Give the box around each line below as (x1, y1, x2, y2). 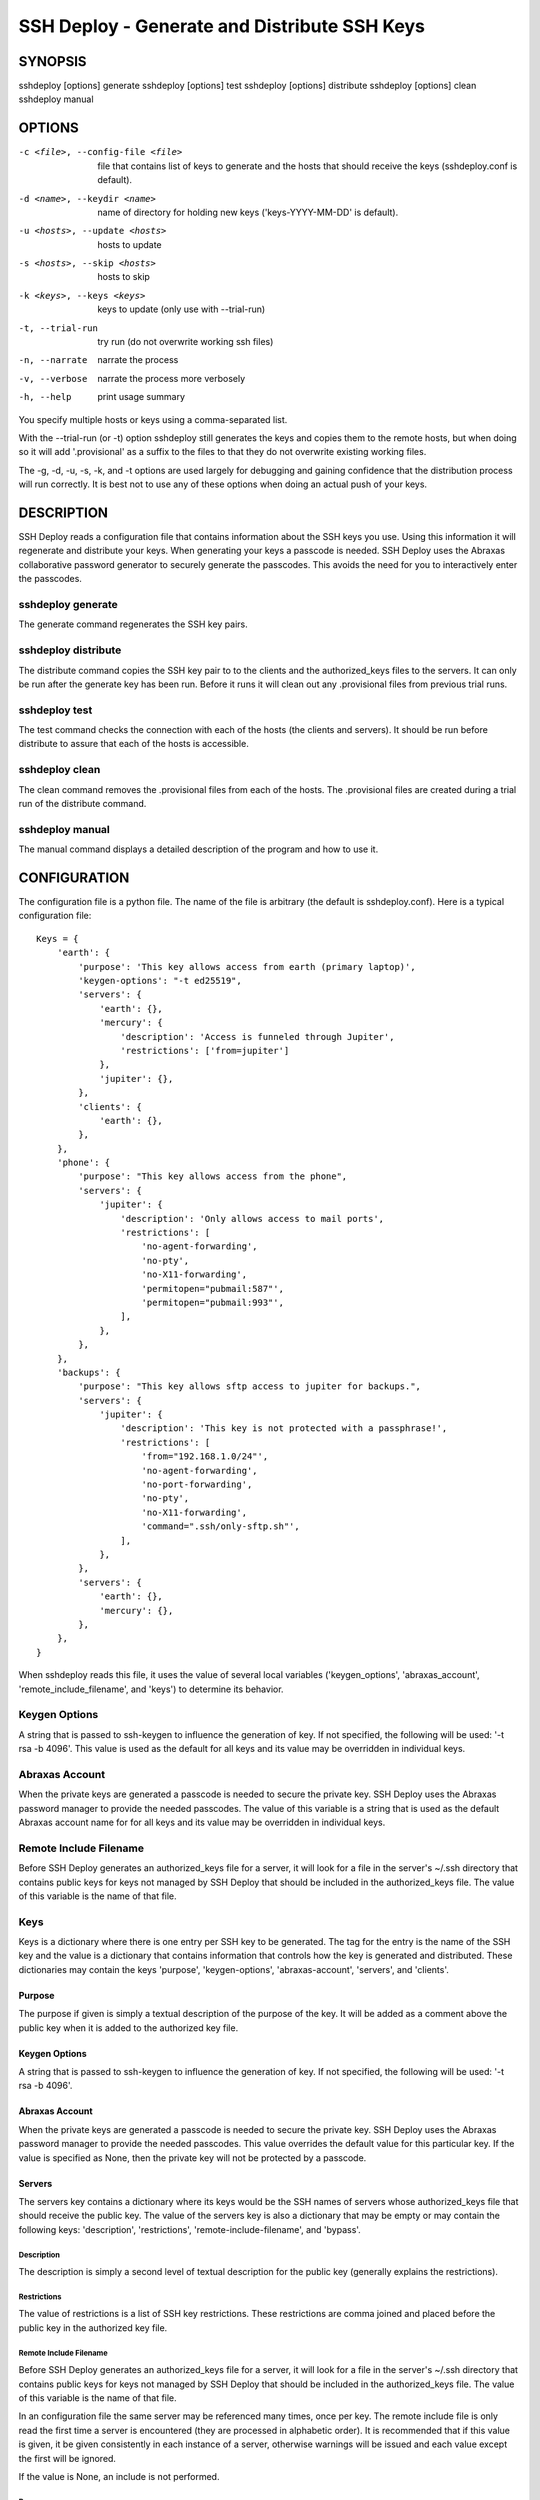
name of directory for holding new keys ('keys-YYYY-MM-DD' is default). (97, 206, 399, 218)
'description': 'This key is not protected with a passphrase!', (120, 1423, 448, 1434)
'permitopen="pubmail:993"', (141, 1296, 285, 1308)
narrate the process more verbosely (97, 372, 246, 384)
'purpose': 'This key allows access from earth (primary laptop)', (78, 961, 416, 972)
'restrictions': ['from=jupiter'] (120, 1045, 290, 1056)
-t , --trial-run (18, 322, 99, 334)
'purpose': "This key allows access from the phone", (78, 1171, 348, 1182)
